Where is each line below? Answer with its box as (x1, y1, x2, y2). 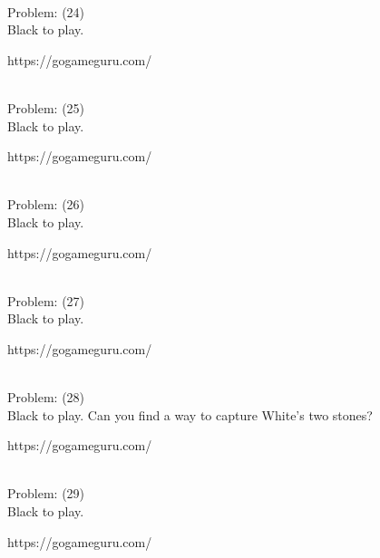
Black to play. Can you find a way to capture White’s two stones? (7, 405, 373, 424)
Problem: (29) (7, 484, 85, 503)
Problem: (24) (7, 2, 85, 21)
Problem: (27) (7, 291, 85, 310)
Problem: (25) (7, 98, 85, 117)
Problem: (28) (7, 388, 85, 407)
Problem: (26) (7, 195, 85, 214)
